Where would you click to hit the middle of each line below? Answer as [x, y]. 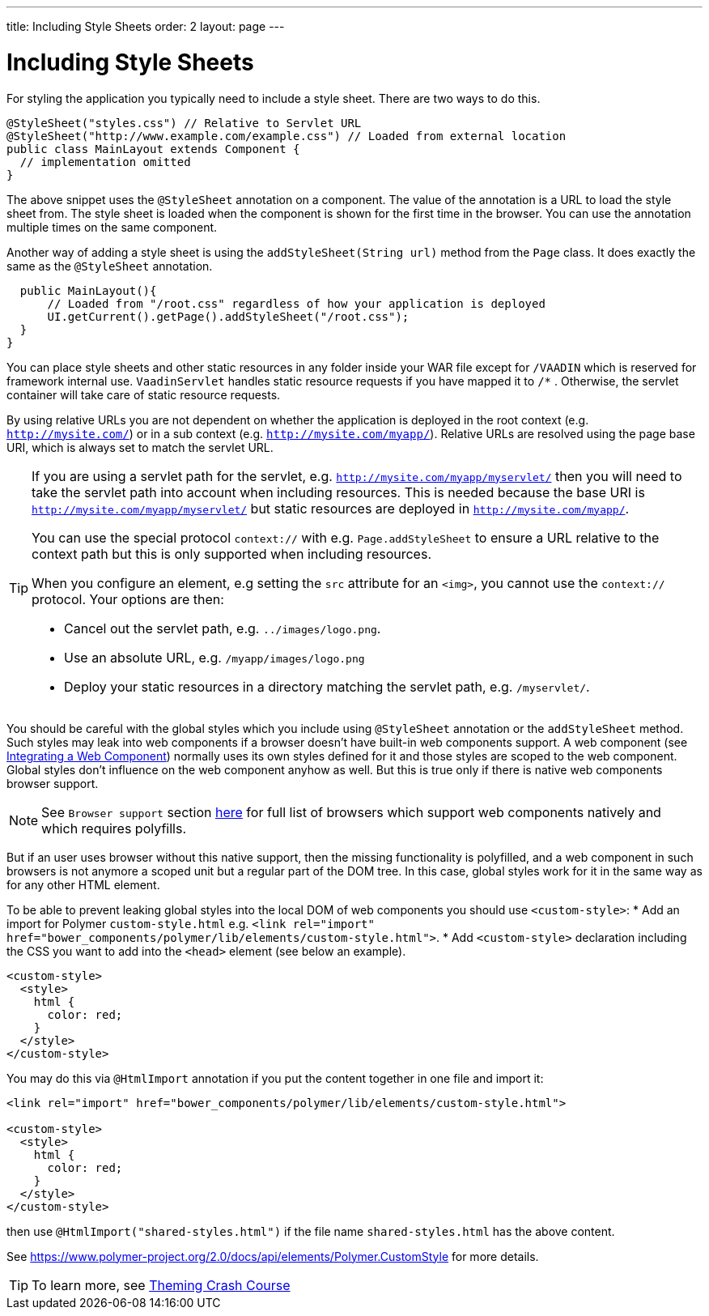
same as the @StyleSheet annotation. [110, 266]
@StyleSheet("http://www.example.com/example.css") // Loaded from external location [287, 136]
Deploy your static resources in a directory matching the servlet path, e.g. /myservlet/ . [327, 686]
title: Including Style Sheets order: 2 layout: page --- [146, 26]
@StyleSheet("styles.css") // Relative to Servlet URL [184, 123]
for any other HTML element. [83, 884]
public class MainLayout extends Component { [153, 149]
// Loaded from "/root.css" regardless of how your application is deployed [296, 303]
